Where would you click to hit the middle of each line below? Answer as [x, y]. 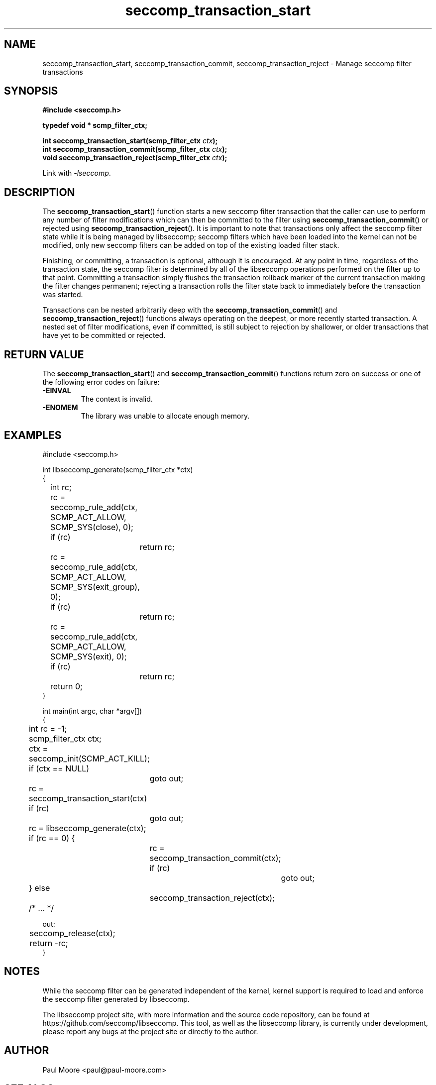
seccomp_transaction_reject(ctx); [212, 898]
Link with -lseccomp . [77, 173]
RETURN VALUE [44, 354]
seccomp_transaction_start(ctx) [88, 798]
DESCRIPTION [40, 192]
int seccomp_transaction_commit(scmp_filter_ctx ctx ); [135, 149]
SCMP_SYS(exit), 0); [88, 656]
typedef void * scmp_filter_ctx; [95, 125]
